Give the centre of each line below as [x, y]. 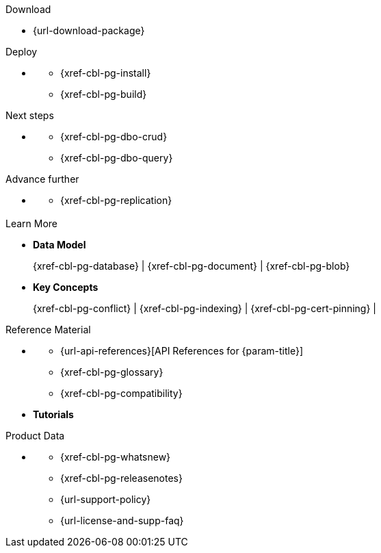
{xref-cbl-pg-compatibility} [121, 394]
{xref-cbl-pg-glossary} [112, 372]
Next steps [30, 115]
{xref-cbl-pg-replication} [116, 200]
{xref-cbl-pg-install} [106, 73]
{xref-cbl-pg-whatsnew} [116, 457]
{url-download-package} [89, 30]
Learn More [32, 224]
